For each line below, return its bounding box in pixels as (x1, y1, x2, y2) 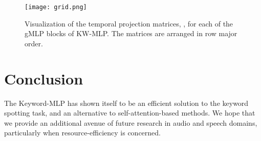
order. (25, 38, 43, 48)
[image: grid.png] (25, 4, 87, 11)
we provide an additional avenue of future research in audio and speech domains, (4, 117, 257, 128)
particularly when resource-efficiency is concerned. (4, 127, 161, 138)
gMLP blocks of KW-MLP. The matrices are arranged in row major (25, 28, 237, 39)
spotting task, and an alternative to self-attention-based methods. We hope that (4, 107, 255, 118)
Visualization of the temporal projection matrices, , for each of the (25, 18, 233, 29)
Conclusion (4, 68, 83, 89)
